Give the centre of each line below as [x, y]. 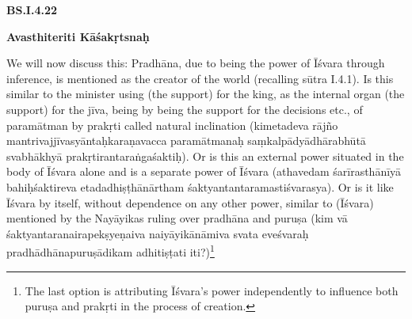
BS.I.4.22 [32, 9]
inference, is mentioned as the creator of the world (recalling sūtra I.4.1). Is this [200, 78]
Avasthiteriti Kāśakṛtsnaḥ [78, 36]
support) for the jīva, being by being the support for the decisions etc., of [185, 109]
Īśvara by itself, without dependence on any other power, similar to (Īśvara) [190, 202]
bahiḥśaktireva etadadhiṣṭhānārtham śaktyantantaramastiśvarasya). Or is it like [200, 186]
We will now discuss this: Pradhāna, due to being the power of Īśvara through [196, 63]
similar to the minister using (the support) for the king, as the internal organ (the [206, 94]
